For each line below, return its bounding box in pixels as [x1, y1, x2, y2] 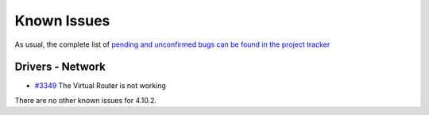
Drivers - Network [14, 60, 106, 74]
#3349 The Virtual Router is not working [34, 81, 167, 90]
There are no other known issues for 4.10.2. [14, 95, 157, 105]
